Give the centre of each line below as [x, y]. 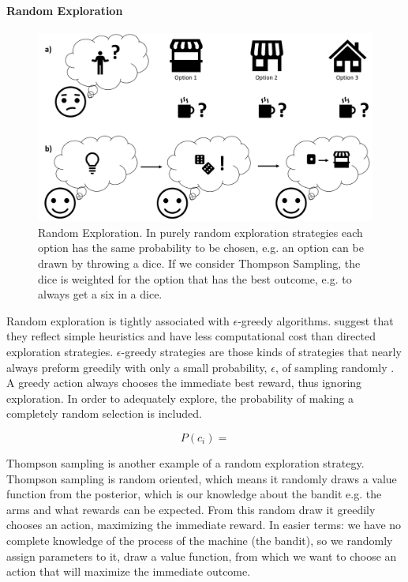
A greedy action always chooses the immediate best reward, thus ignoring [184, 383]
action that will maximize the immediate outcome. [129, 571]
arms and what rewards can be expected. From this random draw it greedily [191, 509]
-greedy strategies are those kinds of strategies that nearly [261, 352]
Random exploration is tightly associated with [118, 320]
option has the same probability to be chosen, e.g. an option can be [201, 248]
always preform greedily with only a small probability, [137, 367]
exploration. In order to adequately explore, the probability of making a [180, 398]
